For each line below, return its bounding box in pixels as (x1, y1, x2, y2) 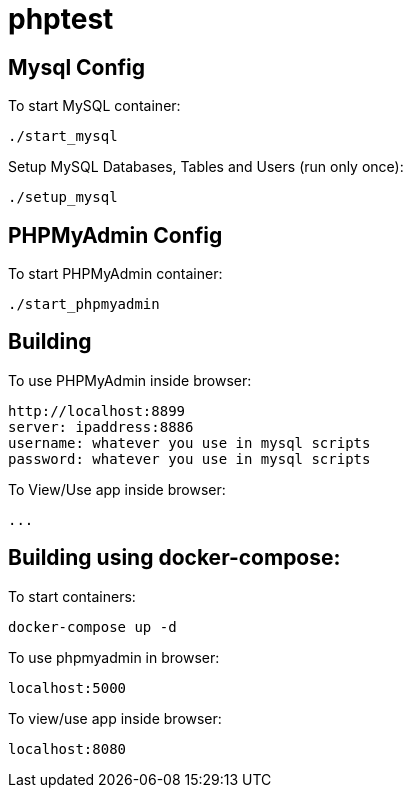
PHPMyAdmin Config (8, 222, 223, 248)
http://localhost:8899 (8, 402, 186, 419)
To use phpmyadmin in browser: (8, 648, 220, 666)
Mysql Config (8, 54, 146, 80)
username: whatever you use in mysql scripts (8, 434, 371, 451)
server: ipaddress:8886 (8, 418, 194, 435)
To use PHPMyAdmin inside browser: (8, 371, 252, 389)
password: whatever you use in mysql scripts (8, 450, 371, 467)
